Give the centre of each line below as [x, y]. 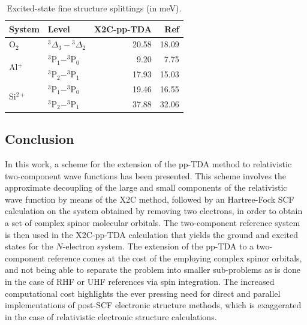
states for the [29, 246]
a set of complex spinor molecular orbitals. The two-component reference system [153, 223]
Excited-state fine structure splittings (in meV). [94, 8]
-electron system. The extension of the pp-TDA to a [158, 246]
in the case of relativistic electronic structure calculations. [111, 316]
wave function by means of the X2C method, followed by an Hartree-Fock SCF [150, 199]
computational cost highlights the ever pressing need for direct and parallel [143, 293]
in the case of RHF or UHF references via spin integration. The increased [140, 282]
